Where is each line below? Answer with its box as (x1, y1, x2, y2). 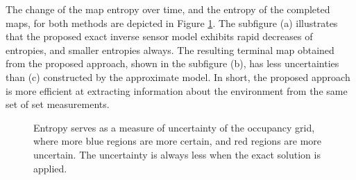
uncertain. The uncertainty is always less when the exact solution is (33, 147, 321, 161)
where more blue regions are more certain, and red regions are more (33, 134, 322, 148)
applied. (33, 161, 67, 175)
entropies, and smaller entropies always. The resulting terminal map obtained (6, 42, 334, 57)
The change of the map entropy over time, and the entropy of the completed (6, 2, 330, 16)
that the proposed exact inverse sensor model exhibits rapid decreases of (6, 29, 313, 44)
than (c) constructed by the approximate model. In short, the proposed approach (6, 69, 350, 84)
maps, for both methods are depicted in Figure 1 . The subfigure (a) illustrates (6, 15, 338, 30)
